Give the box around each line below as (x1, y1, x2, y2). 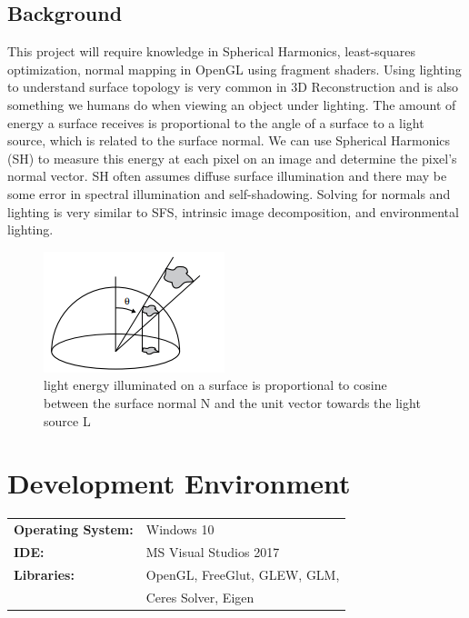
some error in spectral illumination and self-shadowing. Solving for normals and (7, 184, 451, 203)
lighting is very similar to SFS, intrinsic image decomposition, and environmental (7, 202, 459, 221)
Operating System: (14, 519, 134, 538)
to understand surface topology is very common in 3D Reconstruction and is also (7, 77, 459, 96)
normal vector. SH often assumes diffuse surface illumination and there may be (7, 166, 447, 185)
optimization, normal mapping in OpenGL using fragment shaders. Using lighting (7, 59, 462, 78)
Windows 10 (145, 519, 215, 538)
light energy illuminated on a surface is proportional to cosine (44, 375, 387, 394)
